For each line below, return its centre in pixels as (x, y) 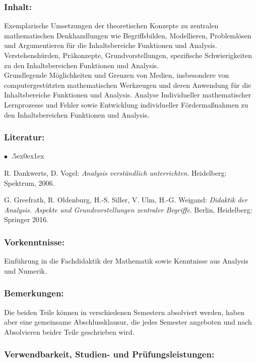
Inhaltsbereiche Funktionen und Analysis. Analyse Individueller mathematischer (128, 95)
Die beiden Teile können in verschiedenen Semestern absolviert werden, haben (124, 312)
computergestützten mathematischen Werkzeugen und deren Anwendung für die (128, 85)
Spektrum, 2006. (29, 183)
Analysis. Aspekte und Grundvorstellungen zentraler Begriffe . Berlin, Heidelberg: (128, 209)
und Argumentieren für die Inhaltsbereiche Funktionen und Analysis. (111, 45)
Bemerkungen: (34, 293)
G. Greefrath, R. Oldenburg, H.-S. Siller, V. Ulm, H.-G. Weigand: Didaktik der (126, 200)
